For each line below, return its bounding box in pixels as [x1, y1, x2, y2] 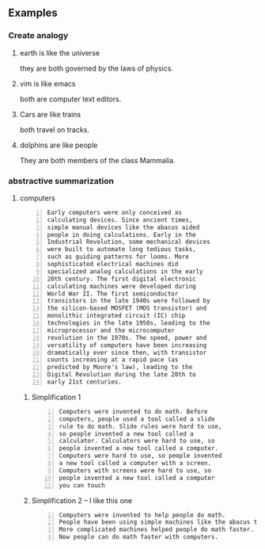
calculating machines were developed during [47, 282, 196, 290]
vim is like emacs [19, 78, 76, 88]
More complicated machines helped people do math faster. [59, 526, 255, 534]
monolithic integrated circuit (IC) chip [47, 312, 186, 320]
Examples [8, 6, 58, 20]
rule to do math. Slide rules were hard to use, [59, 422, 222, 430]
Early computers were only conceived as [47, 208, 182, 216]
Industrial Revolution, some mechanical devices [47, 238, 211, 246]
